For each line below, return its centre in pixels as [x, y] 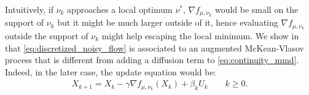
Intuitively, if [29, 9]
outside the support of [47, 35]
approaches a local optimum [120, 9]
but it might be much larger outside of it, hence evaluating [168, 22]
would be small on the [256, 9]
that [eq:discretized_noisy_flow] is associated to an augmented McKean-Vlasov [154, 47]
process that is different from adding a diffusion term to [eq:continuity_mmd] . [152, 60]
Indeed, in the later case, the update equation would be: [111, 71]
